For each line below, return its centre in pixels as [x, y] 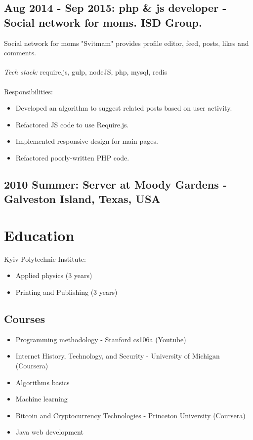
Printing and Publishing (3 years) [66, 292]
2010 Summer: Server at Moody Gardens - [115, 184]
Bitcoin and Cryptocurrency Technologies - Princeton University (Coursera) [130, 415]
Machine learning [42, 399]
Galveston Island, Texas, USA [82, 199]
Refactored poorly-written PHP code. [72, 157]
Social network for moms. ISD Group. [103, 22]
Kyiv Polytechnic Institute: [45, 259]
